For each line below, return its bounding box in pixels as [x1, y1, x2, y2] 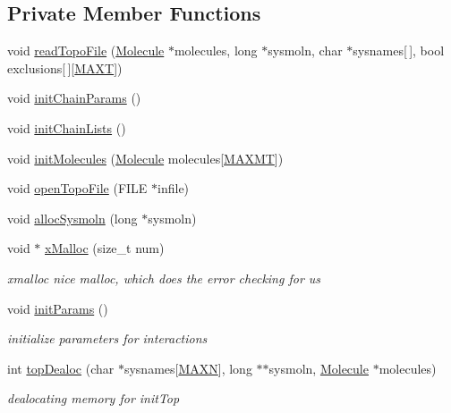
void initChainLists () [7, 118, 126, 137]
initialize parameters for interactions [7, 329, 208, 348]
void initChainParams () [7, 88, 141, 107]
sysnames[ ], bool [353, 41, 445, 60]
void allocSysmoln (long [7, 208, 138, 227]
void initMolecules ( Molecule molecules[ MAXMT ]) [7, 148, 284, 167]
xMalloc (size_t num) [45, 239, 165, 257]
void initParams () [7, 299, 108, 317]
